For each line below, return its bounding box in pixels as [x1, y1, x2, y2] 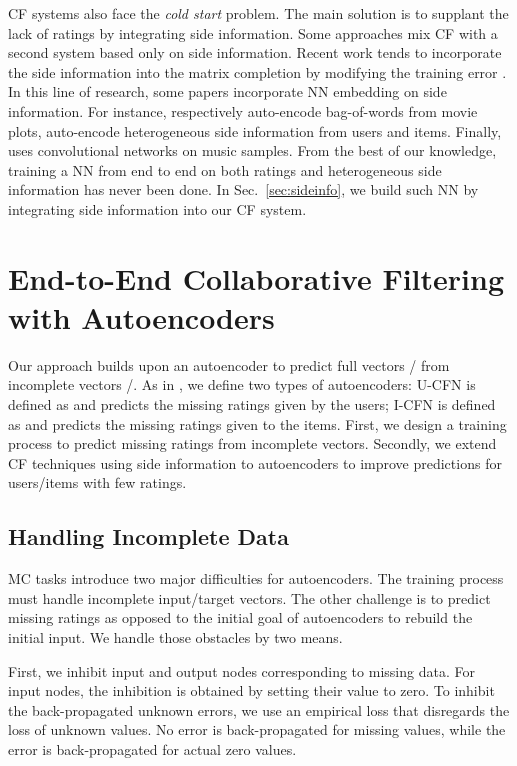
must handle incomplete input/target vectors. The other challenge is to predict [8, 587, 491, 608]
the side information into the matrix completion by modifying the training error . [8, 61, 507, 82]
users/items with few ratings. [8, 472, 187, 493]
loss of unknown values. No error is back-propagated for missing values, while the [8, 719, 506, 740]
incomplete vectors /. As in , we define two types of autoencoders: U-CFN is [8, 374, 476, 395]
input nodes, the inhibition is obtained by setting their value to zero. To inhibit [8, 680, 495, 701]
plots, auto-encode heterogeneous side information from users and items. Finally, [8, 120, 502, 141]
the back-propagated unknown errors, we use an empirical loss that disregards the [8, 699, 510, 720]
